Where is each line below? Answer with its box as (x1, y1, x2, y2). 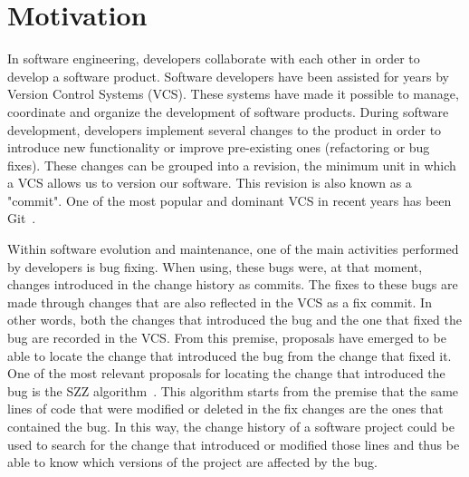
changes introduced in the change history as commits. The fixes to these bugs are (7, 275, 458, 294)
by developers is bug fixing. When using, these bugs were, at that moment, (7, 257, 423, 276)
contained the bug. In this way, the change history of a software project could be (7, 417, 455, 435)
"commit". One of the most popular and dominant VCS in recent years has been (7, 190, 452, 209)
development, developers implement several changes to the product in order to (7, 120, 442, 139)
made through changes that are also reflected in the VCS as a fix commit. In (7, 292, 432, 311)
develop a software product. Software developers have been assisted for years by (7, 66, 449, 85)
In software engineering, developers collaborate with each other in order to (7, 49, 420, 68)
